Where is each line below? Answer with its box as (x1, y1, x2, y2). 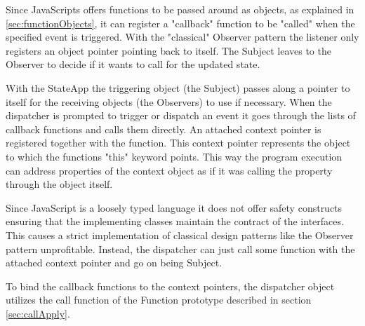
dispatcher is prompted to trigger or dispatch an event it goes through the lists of (6, 108, 356, 123)
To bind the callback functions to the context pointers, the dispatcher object (6, 278, 335, 293)
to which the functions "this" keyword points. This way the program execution (6, 149, 343, 163)
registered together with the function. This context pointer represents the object (6, 135, 351, 150)
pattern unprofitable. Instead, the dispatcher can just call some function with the (6, 241, 355, 256)
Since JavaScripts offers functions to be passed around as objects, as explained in (6, 2, 354, 16)
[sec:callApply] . (6, 306, 70, 320)
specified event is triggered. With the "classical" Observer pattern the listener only (6, 29, 359, 44)
